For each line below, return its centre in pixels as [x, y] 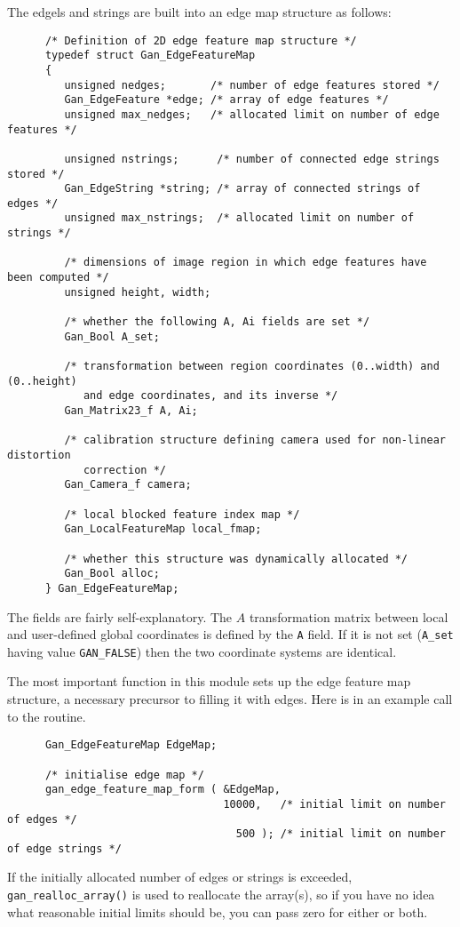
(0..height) [42, 381]
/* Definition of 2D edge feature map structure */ [201, 40]
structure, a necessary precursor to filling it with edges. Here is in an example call [230, 699]
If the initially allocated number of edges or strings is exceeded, [180, 877]
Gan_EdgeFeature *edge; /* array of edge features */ [226, 100]
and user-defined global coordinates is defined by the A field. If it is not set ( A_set [230, 634]
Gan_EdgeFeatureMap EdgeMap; [131, 745]
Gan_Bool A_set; [112, 336]
